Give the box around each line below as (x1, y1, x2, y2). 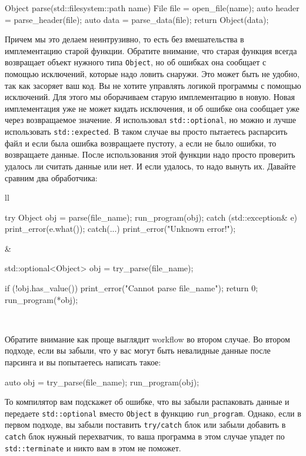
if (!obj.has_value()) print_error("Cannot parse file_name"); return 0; (5, 282, 258, 294)
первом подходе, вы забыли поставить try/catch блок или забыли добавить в (5, 418, 286, 431)
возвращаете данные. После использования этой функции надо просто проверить (5, 148, 295, 161)
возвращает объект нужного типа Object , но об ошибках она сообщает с (5, 56, 267, 68)
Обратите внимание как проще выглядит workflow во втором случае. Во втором (5, 332, 290, 345)
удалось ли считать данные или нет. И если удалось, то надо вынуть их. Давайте (5, 159, 296, 172)
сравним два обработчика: (5, 171, 98, 184)
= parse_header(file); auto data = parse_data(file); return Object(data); (5, 13, 269, 25)
